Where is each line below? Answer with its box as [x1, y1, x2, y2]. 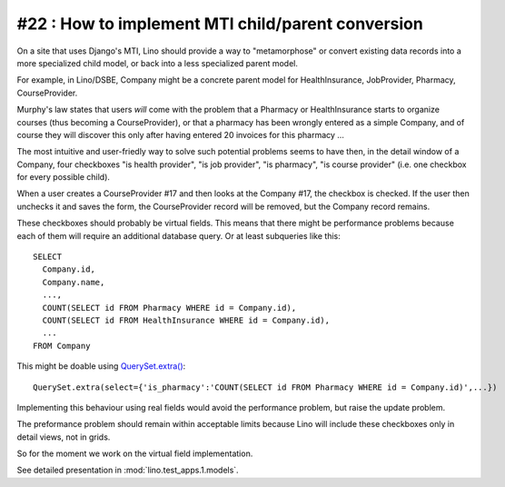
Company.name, [42, 277, 105, 287]
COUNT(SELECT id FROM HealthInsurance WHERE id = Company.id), [42, 314, 331, 325]
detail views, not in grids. [16, 432, 111, 442]
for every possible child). [16, 172, 111, 183]
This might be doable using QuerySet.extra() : [16, 361, 186, 372]
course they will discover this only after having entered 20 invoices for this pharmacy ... [16, 129, 345, 140]
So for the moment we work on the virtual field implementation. [16, 448, 253, 459]
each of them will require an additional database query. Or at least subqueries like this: [16, 230, 341, 241]
